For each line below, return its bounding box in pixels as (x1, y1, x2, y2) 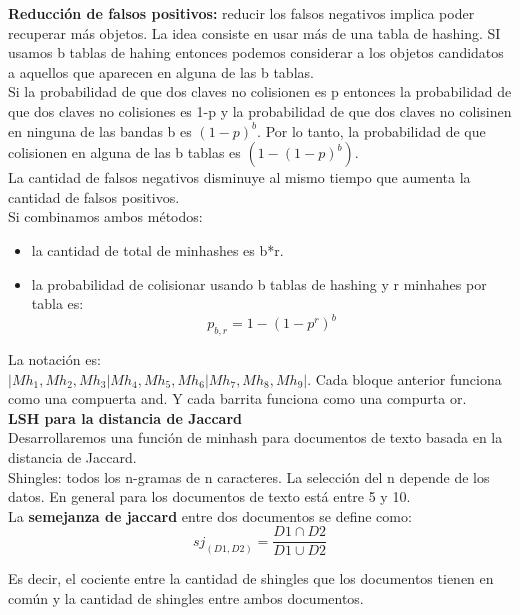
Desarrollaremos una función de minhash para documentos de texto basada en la (8, 427, 503, 448)
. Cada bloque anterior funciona (307, 368, 502, 389)
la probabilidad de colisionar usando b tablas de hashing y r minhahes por (31, 273, 487, 294)
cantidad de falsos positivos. (8, 186, 180, 207)
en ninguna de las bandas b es (8, 120, 192, 141)
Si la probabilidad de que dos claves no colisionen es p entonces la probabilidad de (8, 81, 512, 102)
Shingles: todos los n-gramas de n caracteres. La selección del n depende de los (8, 466, 490, 487)
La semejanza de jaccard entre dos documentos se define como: (8, 505, 412, 526)
